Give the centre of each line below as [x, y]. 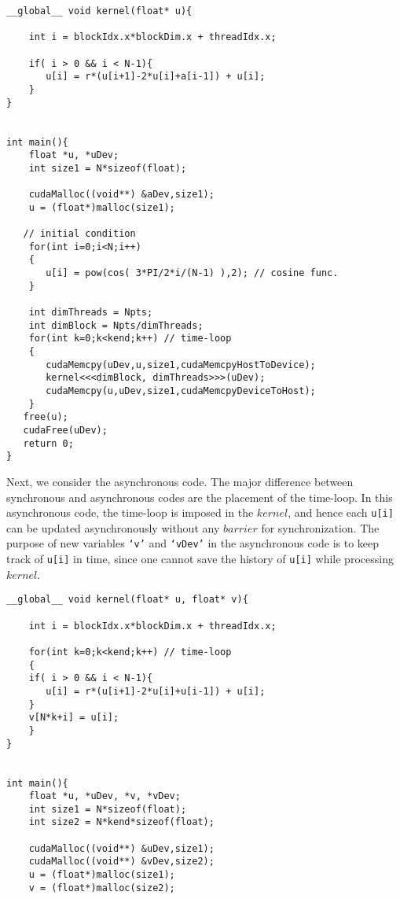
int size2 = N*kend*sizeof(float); [121, 822]
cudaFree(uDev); [65, 430]
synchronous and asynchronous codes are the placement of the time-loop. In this [200, 497]
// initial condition [79, 234]
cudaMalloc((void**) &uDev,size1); [121, 848]
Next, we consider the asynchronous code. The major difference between [180, 481]
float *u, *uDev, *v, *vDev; [105, 796]
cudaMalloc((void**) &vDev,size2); [121, 862]
